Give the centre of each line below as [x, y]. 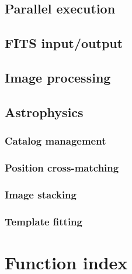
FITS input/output [64, 43]
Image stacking [41, 194]
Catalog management [55, 141]
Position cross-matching [62, 167]
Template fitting [44, 221]
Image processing [58, 77]
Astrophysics [44, 112]
